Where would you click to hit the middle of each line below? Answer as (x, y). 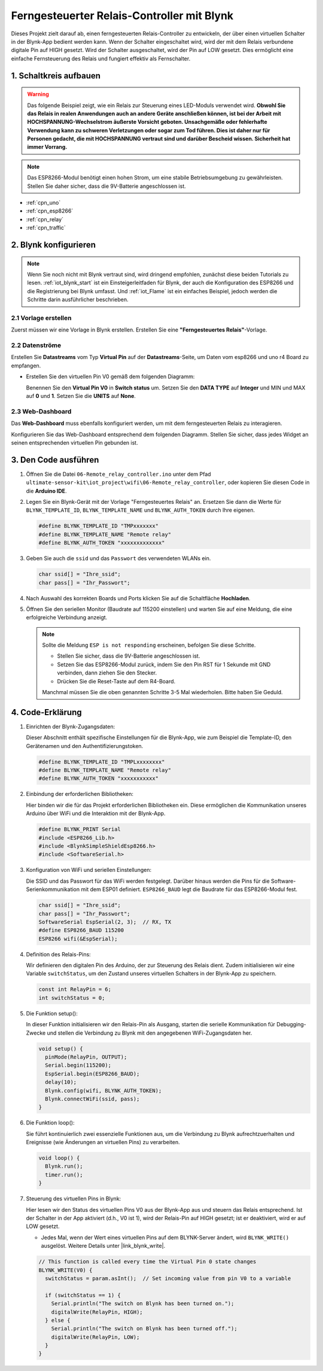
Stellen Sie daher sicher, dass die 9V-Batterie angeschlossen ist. (107, 186)
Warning (38, 94)
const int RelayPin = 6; (75, 990)
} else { (58, 1320)
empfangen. (26, 366)
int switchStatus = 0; (72, 998)
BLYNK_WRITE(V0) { (65, 1270)
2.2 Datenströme (36, 345)
